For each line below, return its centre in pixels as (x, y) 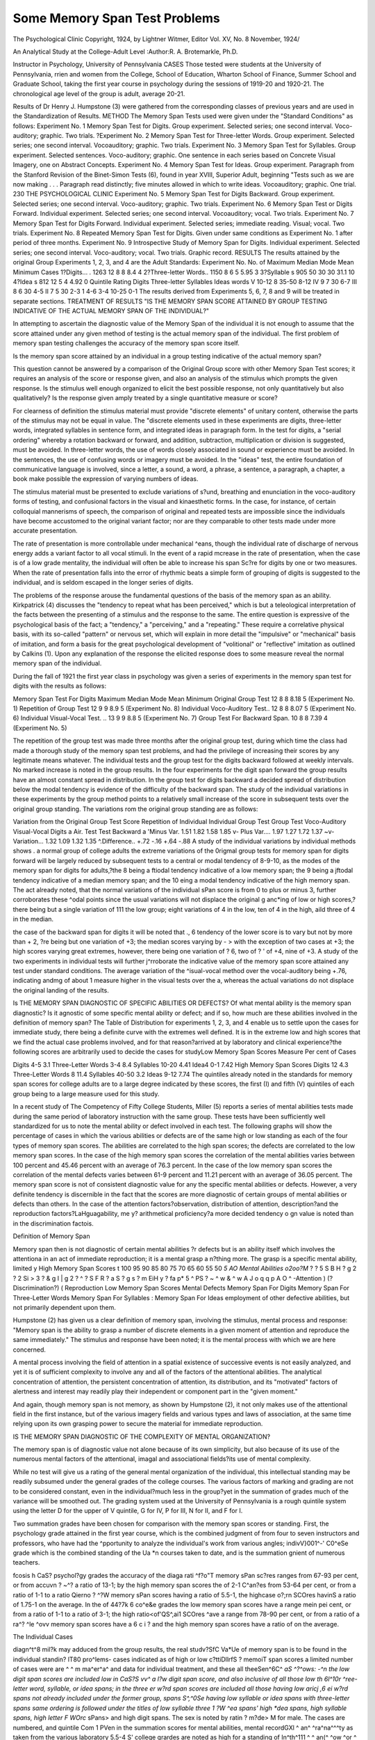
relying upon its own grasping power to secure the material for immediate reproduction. (138, 1424)
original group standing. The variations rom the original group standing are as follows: (135, 809)
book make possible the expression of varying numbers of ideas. (106, 479)
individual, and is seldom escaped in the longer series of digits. (103, 583)
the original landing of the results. (61, 990)
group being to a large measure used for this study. (86, 1093)
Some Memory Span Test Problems (116, 18)
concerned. (30, 1350)
